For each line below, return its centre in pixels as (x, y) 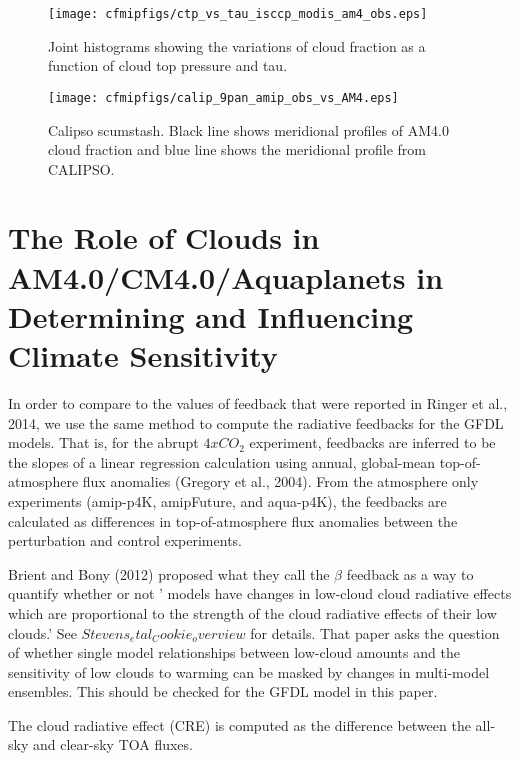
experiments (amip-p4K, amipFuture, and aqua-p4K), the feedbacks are (227, 500)
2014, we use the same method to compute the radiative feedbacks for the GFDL (256, 422)
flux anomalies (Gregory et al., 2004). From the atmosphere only (280, 481)
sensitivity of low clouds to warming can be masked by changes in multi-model (249, 671)
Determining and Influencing (211, 315)
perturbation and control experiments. (125, 540)
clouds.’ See (42, 632)
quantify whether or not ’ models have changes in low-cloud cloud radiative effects (260, 593)
